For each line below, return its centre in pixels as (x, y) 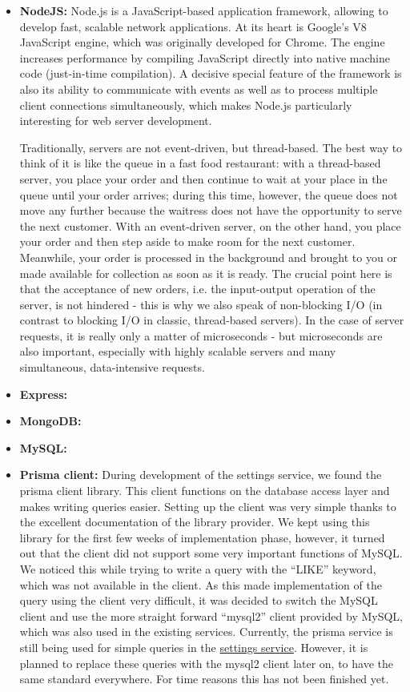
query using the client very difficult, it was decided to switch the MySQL (199, 600)
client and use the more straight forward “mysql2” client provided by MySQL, (211, 616)
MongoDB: (50, 421)
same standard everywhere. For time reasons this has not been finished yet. (204, 679)
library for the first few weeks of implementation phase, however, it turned (202, 537)
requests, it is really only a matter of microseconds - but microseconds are (201, 335)
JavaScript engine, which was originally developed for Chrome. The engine (202, 42)
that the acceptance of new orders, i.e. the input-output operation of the (197, 289)
